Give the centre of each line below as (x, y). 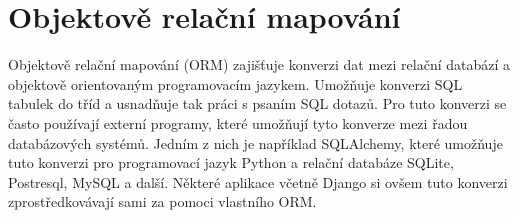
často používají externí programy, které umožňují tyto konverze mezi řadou (238, 122)
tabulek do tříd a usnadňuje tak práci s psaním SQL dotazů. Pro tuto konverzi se (257, 103)
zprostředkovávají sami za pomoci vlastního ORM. (162, 201)
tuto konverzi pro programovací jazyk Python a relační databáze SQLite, (231, 162)
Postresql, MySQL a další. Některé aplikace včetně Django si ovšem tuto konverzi (258, 181)
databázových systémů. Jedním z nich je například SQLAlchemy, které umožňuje (255, 142)
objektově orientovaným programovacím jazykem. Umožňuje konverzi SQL (235, 83)
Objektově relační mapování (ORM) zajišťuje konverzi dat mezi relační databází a (259, 64)
